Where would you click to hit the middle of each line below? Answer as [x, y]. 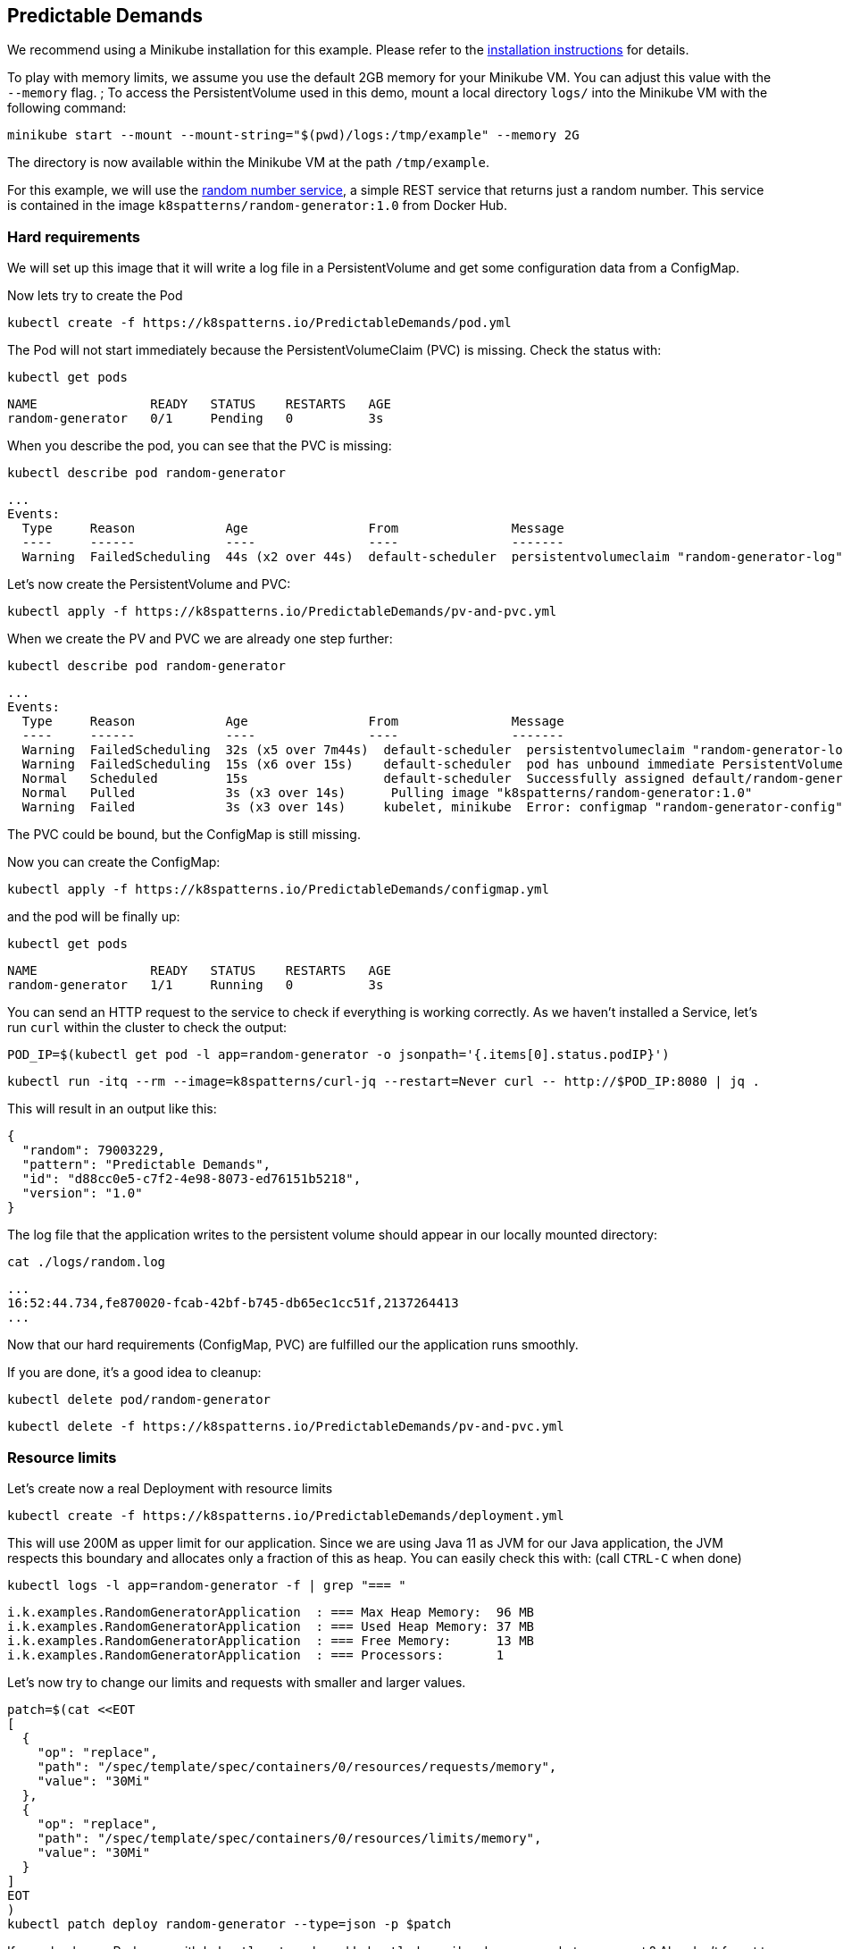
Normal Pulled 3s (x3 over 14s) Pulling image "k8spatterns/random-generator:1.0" [387, 793]
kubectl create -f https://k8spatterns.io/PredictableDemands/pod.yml [259, 323]
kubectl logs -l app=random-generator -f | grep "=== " [207, 1585]
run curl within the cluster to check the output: [147, 1028]
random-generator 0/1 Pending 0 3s [196, 419]
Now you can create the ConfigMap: [114, 862]
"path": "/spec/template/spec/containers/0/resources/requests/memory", [297, 1766]
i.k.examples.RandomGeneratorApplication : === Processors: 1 [256, 1655]
